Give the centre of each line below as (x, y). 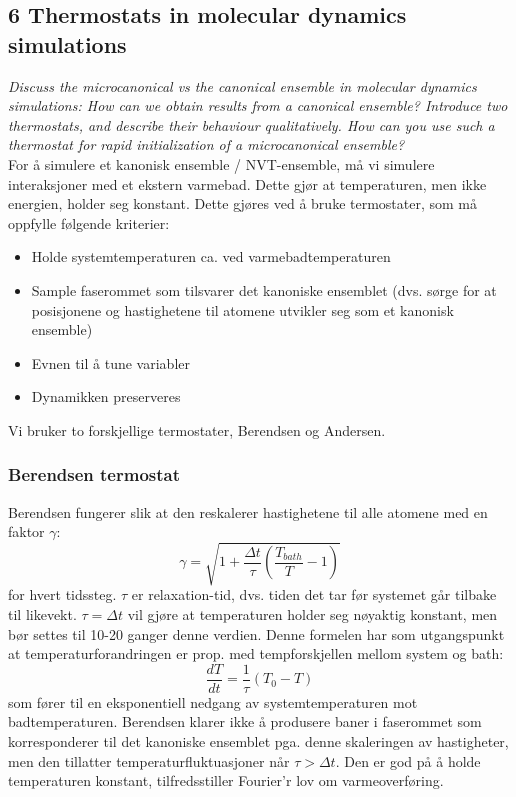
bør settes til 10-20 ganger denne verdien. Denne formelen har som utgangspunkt (256, 633)
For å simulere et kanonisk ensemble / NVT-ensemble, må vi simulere (221, 163)
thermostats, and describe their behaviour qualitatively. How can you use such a (251, 124)
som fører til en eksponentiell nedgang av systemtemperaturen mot (213, 701)
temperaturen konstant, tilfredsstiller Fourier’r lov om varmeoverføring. (226, 780)
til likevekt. (42, 614)
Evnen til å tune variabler (110, 362)
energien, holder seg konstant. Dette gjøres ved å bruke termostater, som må (242, 203)
